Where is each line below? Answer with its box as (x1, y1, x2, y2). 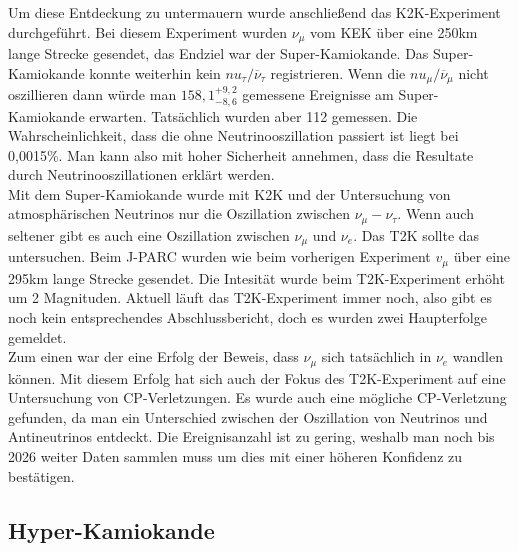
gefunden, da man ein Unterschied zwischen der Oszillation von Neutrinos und (8, 406, 488, 427)
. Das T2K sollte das (353, 224, 480, 245)
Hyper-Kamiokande (8, 514, 215, 545)
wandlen (452, 346, 504, 367)
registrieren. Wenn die (270, 62, 406, 83)
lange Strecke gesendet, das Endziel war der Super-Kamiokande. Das (8, 43, 429, 64)
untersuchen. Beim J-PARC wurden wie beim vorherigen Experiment (8, 246, 431, 267)
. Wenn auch (397, 203, 474, 224)
